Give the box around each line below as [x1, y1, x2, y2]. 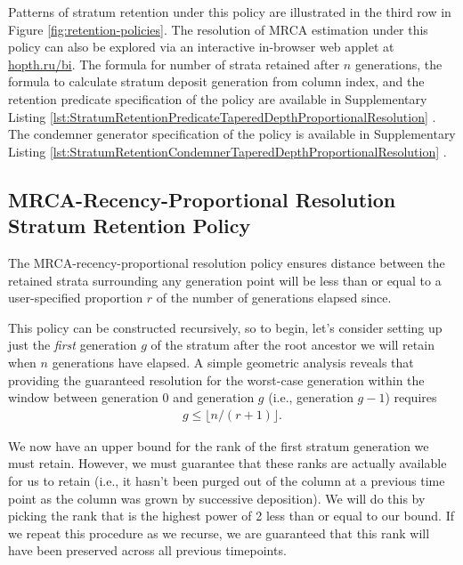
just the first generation [8, 335, 137, 354]
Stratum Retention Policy [8, 212, 251, 239]
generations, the [354, 54, 443, 73]
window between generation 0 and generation [8, 388, 255, 407]
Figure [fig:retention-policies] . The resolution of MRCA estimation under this [8, 20, 428, 38]
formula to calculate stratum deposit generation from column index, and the [8, 72, 425, 91]
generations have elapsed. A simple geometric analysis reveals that [52, 352, 414, 371]
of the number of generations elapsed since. [156, 288, 392, 307]
